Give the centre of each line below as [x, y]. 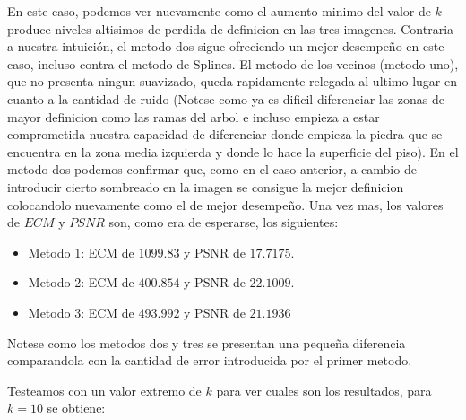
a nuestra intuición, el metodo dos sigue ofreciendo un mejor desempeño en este [226, 46]
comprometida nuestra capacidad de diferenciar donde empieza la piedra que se [225, 134]
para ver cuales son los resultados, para [324, 390]
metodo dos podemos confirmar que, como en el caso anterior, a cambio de [212, 169]
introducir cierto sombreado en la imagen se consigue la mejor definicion [206, 186]
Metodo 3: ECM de [81, 312]
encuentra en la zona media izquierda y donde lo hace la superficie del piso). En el [233, 151]
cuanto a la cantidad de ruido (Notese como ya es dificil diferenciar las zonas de [226, 98]
